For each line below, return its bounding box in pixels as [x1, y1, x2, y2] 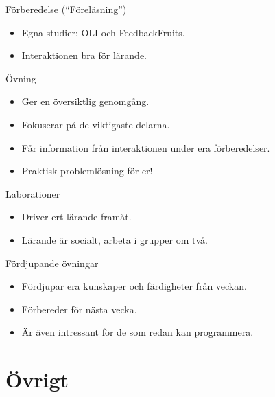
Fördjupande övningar [5, 256, 99, 270]
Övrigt [5, 365, 69, 394]
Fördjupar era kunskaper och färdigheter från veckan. [21, 279, 247, 293]
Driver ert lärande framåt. [21, 209, 132, 224]
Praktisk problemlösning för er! [21, 163, 153, 178]
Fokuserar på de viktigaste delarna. [21, 117, 170, 131]
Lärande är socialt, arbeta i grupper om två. [21, 232, 208, 247]
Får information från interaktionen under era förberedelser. [21, 140, 270, 155]
